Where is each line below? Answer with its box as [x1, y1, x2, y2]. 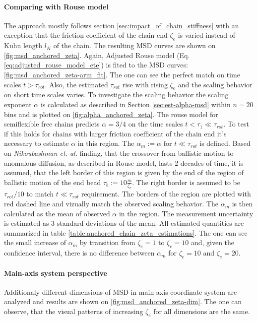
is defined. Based [199, 138, 251, 148]
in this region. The [77, 138, 134, 148]
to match [26, 189, 54, 199]
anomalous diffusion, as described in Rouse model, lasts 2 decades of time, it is [4, 157, 244, 168]
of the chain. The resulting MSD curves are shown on [53, 40, 216, 51]
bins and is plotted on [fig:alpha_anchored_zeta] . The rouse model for [4, 109, 218, 119]
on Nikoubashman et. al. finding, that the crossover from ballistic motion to [4, 147, 234, 158]
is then [232, 198, 253, 209]
